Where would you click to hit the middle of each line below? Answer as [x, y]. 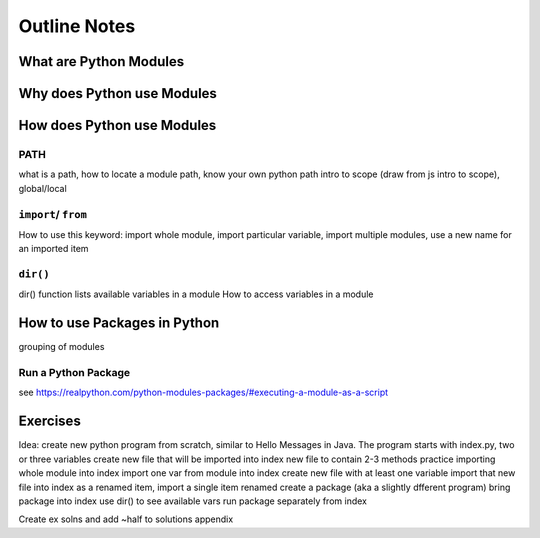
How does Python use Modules [117, 125]
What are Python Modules [101, 61]
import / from [52, 214]
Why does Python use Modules [117, 93]
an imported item [53, 249]
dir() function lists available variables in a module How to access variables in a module [196, 294]
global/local [42, 188]
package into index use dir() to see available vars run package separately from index [192, 501]
